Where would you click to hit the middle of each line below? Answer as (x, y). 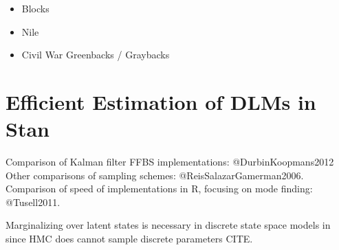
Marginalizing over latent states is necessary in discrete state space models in (168, 225)
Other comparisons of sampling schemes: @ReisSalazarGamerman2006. (155, 175)
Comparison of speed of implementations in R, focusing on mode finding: (159, 189)
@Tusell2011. (33, 202)
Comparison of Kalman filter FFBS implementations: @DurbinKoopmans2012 (170, 162)
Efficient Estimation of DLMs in (161, 101)
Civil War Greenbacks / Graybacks (96, 55)
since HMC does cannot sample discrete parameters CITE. (129, 239)
